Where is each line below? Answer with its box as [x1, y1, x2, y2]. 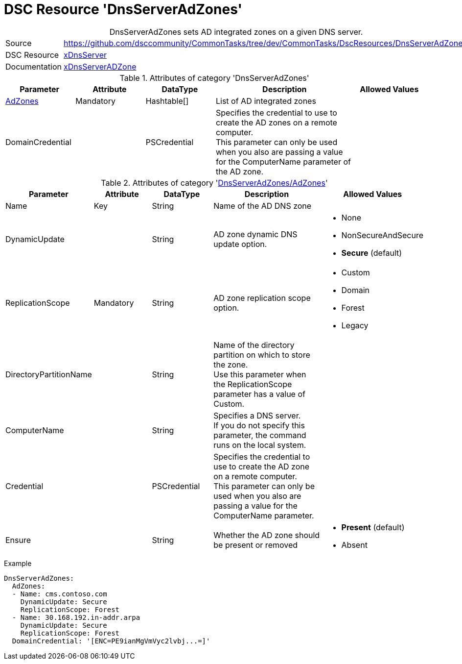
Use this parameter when [213, 369, 306, 379]
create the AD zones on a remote [215, 117, 337, 127]
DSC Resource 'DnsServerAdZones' [4, 1, 243, 18]
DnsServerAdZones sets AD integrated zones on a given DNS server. [109, 26, 363, 37]
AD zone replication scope [213, 293, 311, 303]
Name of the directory [213, 340, 295, 350]
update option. [213, 239, 267, 249]
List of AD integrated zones [215, 96, 316, 106]
